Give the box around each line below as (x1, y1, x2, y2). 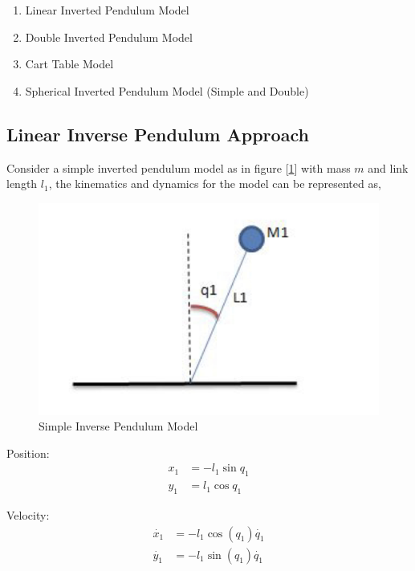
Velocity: (6, 506, 50, 523)
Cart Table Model (25, 55, 114, 72)
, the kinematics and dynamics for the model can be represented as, (48, 175, 381, 192)
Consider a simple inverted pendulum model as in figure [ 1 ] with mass (6, 159, 351, 176)
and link (368, 159, 409, 176)
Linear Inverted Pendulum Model (25, 2, 189, 18)
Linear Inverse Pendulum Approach (6, 121, 309, 146)
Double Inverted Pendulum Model (25, 28, 193, 45)
